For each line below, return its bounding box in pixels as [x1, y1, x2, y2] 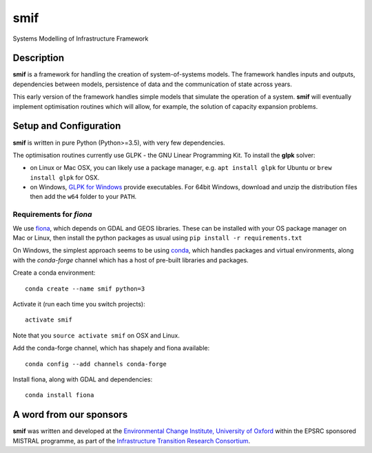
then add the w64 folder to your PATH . [30, 193, 137, 201]
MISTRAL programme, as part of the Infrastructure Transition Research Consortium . [12, 436, 251, 445]
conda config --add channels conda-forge [25, 360, 167, 368]
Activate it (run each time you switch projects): [12, 299, 145, 308]
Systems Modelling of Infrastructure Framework [12, 34, 149, 43]
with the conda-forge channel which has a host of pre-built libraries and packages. [12, 255, 249, 264]
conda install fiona [25, 391, 94, 399]
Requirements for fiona [12, 210, 92, 220]
